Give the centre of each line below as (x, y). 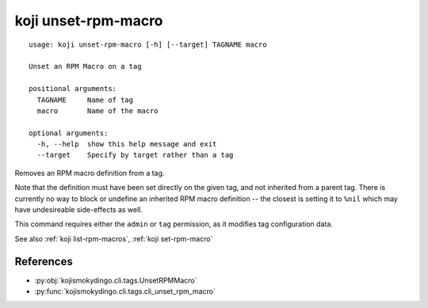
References (44, 261)
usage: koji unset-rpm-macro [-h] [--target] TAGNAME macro (148, 44)
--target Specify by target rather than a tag (135, 155)
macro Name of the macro (97, 110)
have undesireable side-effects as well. (78, 210)
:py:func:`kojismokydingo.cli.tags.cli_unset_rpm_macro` (125, 291)
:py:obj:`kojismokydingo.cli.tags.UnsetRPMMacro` (116, 280)
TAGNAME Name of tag (85, 100)
